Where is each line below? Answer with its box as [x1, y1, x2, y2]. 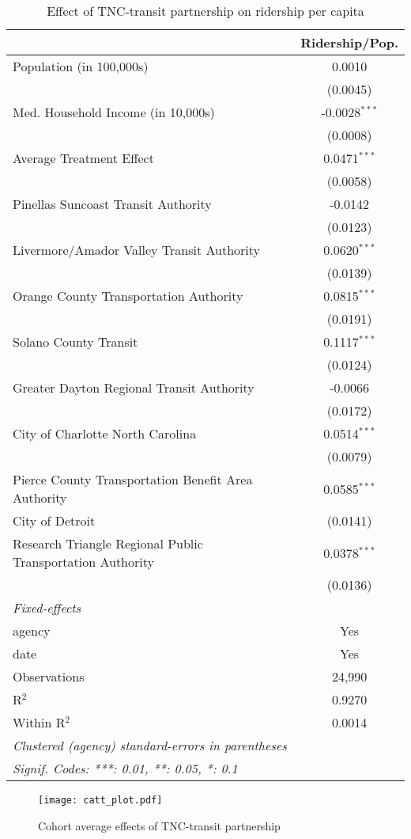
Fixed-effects [13, 598, 81, 617]
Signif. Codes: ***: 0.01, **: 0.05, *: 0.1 [13, 759, 238, 777]
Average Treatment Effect [13, 149, 154, 167]
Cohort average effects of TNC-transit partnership [38, 817, 281, 833]
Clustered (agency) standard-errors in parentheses [13, 736, 287, 754]
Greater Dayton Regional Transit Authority [13, 378, 255, 397]
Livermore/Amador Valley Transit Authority [13, 241, 261, 259]
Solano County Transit [13, 332, 138, 351]
